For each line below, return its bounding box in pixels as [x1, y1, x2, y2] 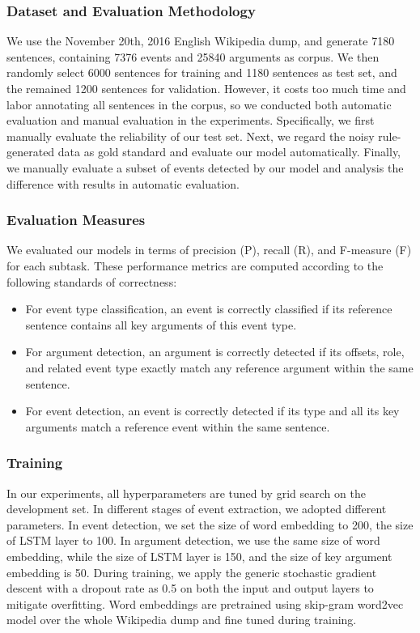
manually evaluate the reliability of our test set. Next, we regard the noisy [6, 127, 375, 144]
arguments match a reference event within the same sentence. [25, 418, 330, 435]
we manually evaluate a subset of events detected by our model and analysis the [6, 159, 404, 176]
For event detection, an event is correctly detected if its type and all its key [25, 402, 400, 419]
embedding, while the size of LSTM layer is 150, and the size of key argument [6, 547, 392, 564]
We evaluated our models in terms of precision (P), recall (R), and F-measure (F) [6, 241, 412, 258]
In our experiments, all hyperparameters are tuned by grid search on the [6, 484, 366, 501]
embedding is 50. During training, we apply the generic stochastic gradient [6, 563, 377, 580]
